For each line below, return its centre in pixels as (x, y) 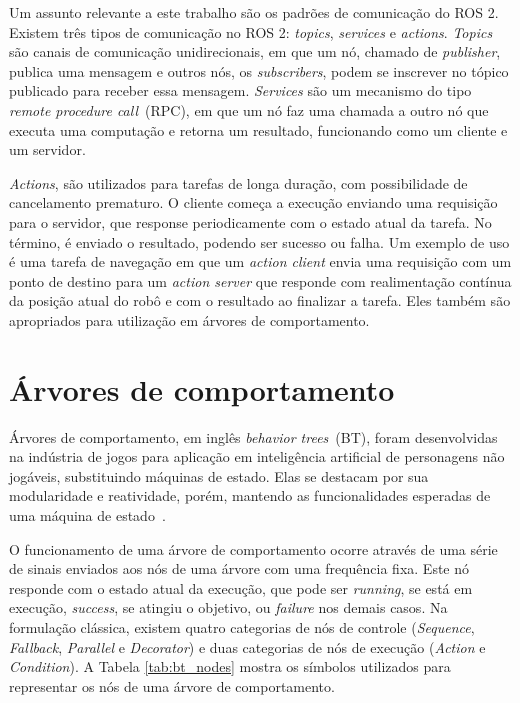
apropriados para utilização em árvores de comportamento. (189, 319)
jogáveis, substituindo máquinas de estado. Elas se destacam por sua (219, 475)
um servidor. (47, 149)
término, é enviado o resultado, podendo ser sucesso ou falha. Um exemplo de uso (259, 241)
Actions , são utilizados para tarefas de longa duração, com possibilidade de (238, 182)
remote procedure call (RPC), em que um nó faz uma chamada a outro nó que (249, 109)
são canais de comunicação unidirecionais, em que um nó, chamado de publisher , (255, 51)
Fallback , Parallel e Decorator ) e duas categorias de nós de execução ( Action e (247, 646)
